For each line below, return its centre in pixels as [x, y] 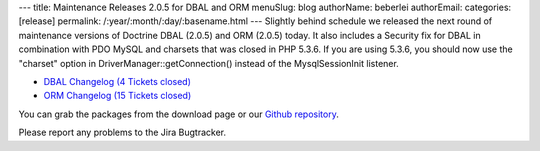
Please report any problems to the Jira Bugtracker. [122, 132]
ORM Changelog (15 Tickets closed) [117, 96]
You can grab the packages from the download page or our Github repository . [178, 114]
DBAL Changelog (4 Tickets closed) [117, 81]
